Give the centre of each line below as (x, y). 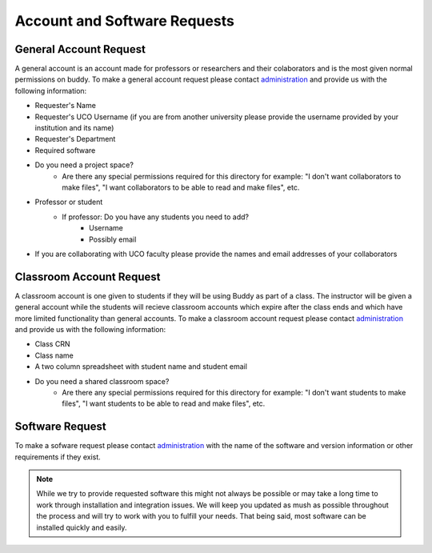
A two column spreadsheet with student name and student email (141, 367)
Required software (65, 150)
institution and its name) (74, 128)
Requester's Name (65, 106)
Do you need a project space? (84, 165)
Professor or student (69, 202)
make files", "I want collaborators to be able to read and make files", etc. (181, 187)
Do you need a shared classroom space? (102, 381)
